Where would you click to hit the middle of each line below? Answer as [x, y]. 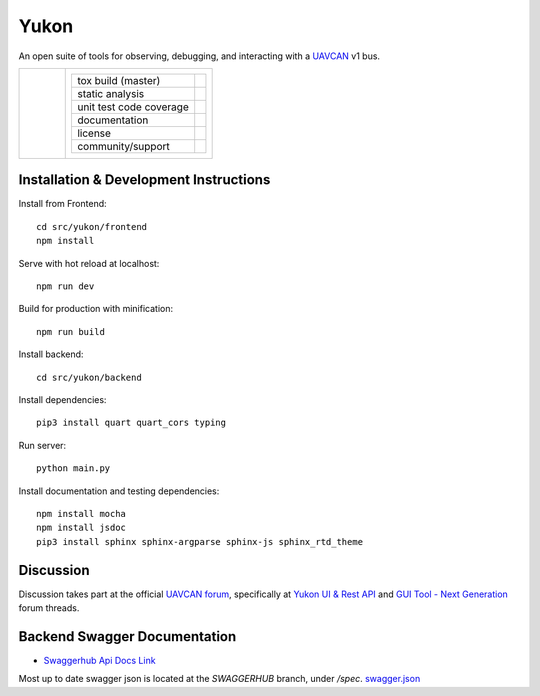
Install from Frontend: [62, 204]
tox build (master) [118, 80]
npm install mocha [81, 513]
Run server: [42, 445]
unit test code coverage [132, 107]
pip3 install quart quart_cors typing [131, 423]
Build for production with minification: [96, 309]
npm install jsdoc [81, 528]
